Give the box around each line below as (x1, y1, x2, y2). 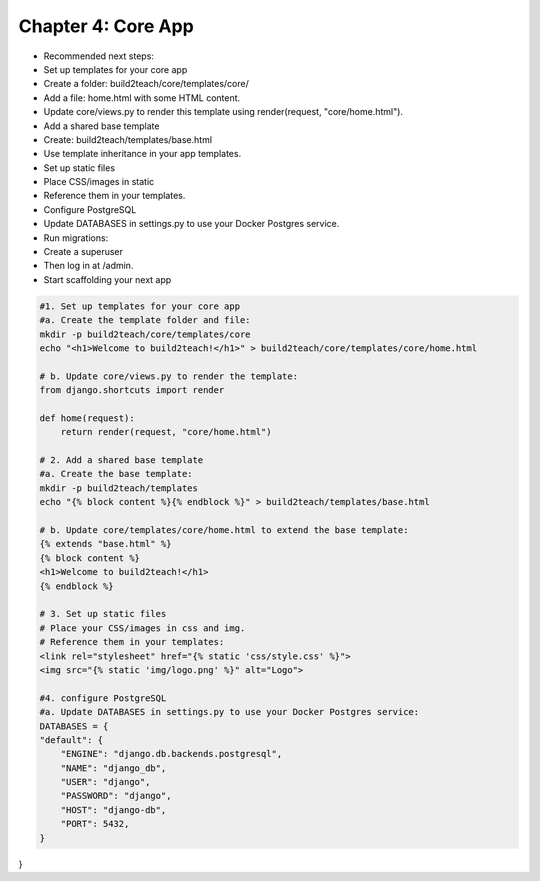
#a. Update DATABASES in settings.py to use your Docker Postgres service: (39, 706, 420, 718)
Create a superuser (43, 246, 124, 258)
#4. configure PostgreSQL (39, 692, 167, 704)
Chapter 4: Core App (18, 15, 194, 37)
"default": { (39, 734, 104, 745)
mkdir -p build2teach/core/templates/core (39, 328, 251, 340)
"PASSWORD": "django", (60, 790, 172, 802)
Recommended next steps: (43, 50, 155, 62)
